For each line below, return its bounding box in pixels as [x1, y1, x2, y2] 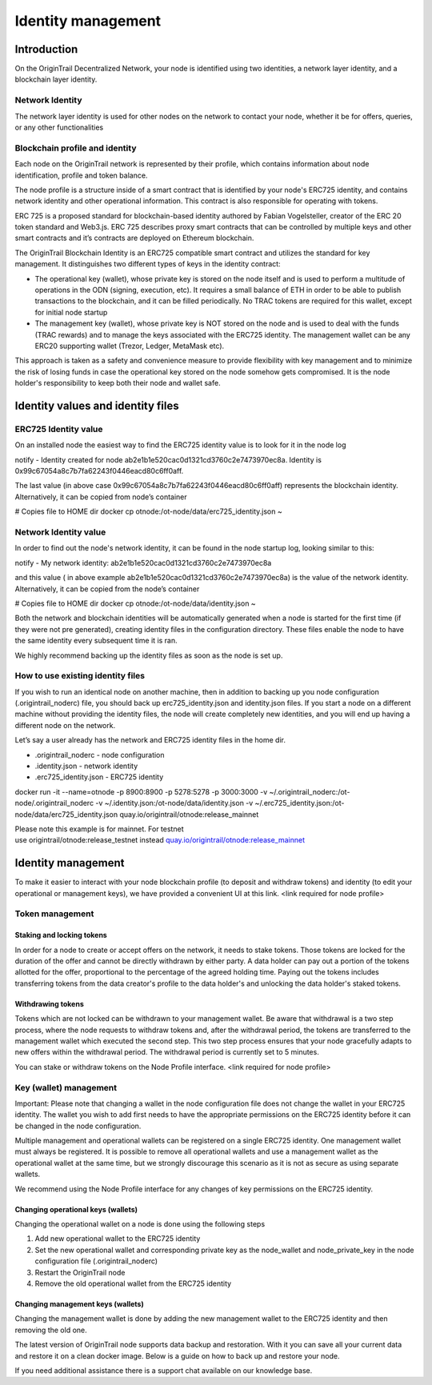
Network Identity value [14, 526, 106, 538]
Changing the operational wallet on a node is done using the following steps [14, 1219, 266, 1228]
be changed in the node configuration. [14, 1121, 142, 1131]
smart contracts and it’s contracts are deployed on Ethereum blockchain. [14, 233, 254, 243]
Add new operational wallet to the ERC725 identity [34, 1234, 201, 1243]
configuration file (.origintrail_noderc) [34, 1256, 158, 1266]
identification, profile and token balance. [14, 170, 148, 180]
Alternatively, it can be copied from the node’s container [14, 584, 200, 594]
